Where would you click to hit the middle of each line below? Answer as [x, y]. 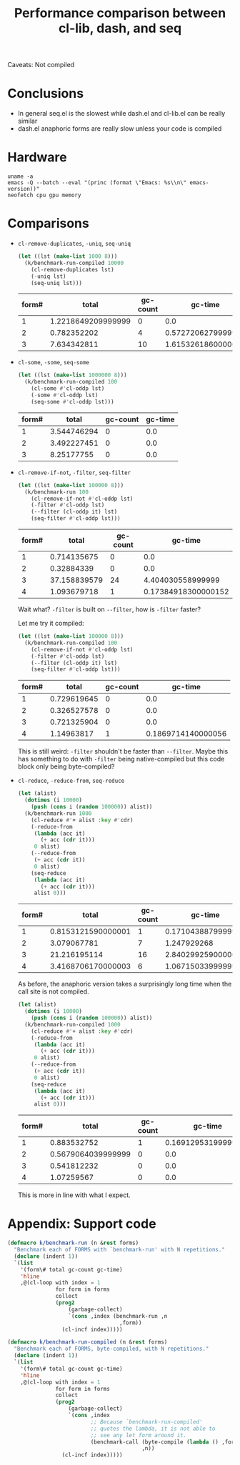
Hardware [37, 157]
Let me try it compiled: [51, 623]
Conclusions [46, 94]
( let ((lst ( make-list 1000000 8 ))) [72, 375]
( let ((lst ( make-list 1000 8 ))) [67, 256]
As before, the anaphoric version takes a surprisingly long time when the [125, 984]
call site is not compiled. [53, 991]
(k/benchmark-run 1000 [58, 813]
